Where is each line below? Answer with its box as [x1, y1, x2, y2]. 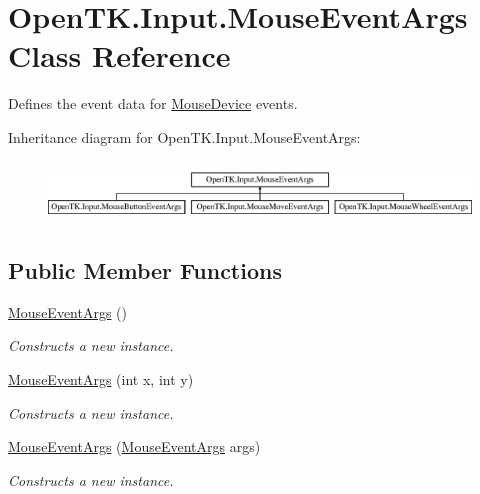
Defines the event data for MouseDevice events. [8, 93, 298, 114]
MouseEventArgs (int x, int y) [8, 369, 194, 390]
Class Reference [8, 35, 231, 76]
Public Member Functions [8, 255, 282, 286]
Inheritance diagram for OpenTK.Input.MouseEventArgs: [8, 126, 361, 147]
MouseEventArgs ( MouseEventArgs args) [8, 436, 261, 457]
